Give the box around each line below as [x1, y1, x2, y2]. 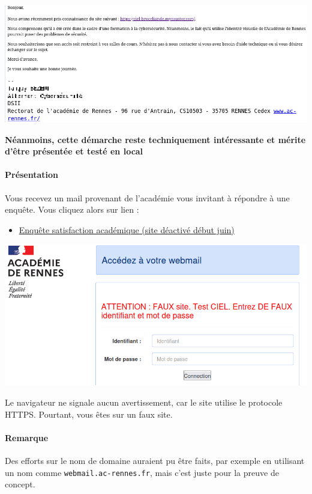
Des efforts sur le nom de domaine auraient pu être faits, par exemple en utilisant [5, 454, 305, 467]
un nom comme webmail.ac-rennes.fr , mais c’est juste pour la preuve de [5, 466, 279, 478]
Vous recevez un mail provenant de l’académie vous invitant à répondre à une [5, 191, 290, 204]
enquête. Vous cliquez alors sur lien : [5, 203, 139, 216]
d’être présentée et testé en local [5, 145, 143, 157]
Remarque [5, 431, 49, 444]
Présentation [5, 168, 59, 181]
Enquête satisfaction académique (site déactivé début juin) [19, 223, 235, 236]
